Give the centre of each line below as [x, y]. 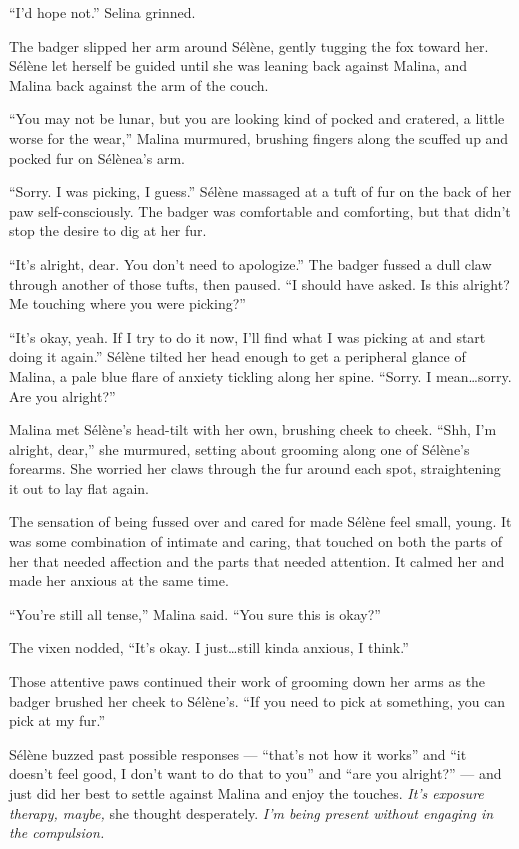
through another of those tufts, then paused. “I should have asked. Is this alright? [259, 283]
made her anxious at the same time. [119, 580]
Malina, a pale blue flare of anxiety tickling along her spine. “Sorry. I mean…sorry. [260, 375]
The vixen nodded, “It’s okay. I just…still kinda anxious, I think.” [209, 647]
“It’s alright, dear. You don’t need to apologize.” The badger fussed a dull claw [250, 263]
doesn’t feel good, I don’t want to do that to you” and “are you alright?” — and [255, 773]
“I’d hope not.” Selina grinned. [102, 12]
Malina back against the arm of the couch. [139, 84]
